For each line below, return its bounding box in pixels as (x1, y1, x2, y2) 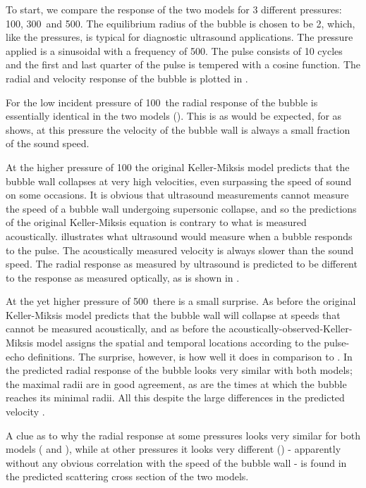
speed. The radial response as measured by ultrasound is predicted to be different (6, 256, 358, 271)
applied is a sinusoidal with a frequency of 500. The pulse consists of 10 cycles (6, 43, 343, 58)
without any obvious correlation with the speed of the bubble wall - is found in (6, 455, 347, 470)
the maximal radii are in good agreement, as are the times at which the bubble (6, 376, 347, 391)
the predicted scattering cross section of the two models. (6, 469, 249, 484)
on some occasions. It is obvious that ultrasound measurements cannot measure (6, 187, 349, 202)
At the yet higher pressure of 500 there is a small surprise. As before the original (6, 294, 356, 308)
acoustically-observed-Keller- (228, 321, 353, 336)
